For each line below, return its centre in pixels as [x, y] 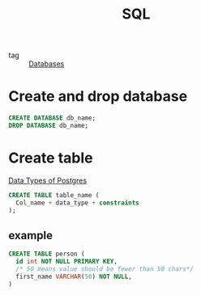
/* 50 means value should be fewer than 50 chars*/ [105, 269]
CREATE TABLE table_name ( [54, 195]
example [31, 235]
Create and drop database [98, 97]
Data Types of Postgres [48, 180]
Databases [47, 64]
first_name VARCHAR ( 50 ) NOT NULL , [74, 276]
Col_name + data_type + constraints [77, 203]
